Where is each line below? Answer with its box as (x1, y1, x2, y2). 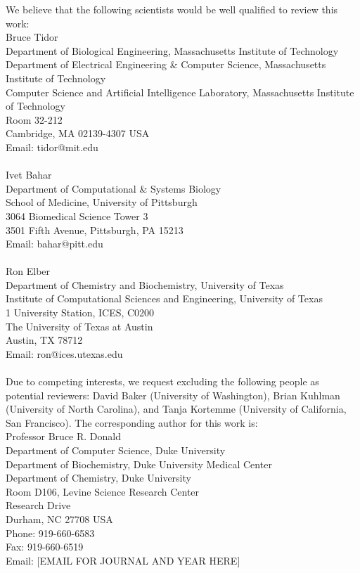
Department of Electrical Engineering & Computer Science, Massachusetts (6, 57, 326, 72)
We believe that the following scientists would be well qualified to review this (6, 2, 338, 16)
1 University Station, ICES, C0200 (6, 305, 155, 320)
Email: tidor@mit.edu (6, 139, 98, 154)
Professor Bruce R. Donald (6, 429, 121, 444)
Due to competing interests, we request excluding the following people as (6, 374, 319, 389)
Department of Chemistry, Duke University (6, 470, 191, 485)
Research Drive (6, 498, 71, 513)
